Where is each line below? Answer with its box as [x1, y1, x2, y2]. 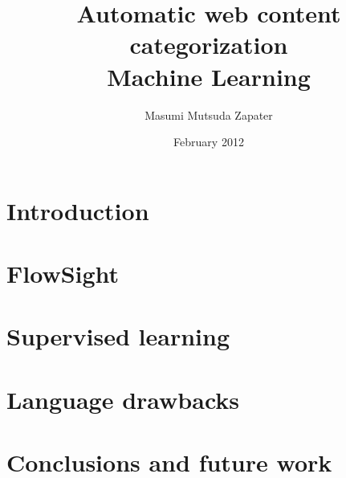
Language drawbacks [6, 382, 239, 415]
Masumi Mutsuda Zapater [145, 106, 273, 123]
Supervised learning [6, 320, 230, 353]
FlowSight [6, 257, 120, 290]
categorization [129, 28, 288, 61]
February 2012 [173, 133, 244, 150]
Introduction [6, 194, 149, 227]
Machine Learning [107, 59, 311, 92]
